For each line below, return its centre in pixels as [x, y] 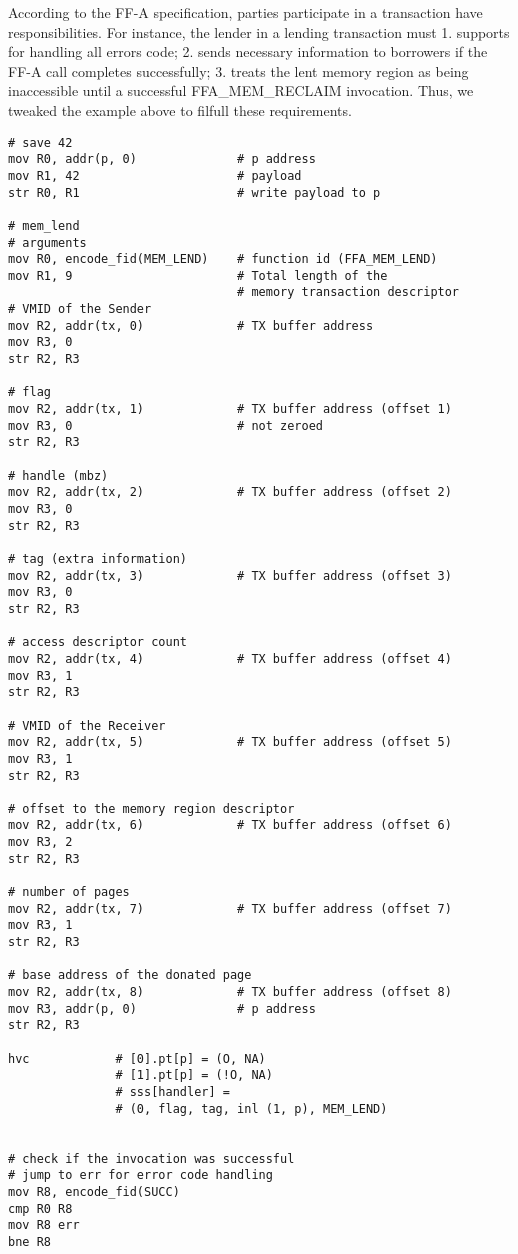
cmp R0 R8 [40, 1208]
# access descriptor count [97, 642]
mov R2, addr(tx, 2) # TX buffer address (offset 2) [230, 492]
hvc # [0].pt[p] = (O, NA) [137, 1058]
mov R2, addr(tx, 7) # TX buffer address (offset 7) [230, 908]
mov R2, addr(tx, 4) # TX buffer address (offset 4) [230, 658]
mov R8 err [44, 1225]
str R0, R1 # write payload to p [194, 192]
